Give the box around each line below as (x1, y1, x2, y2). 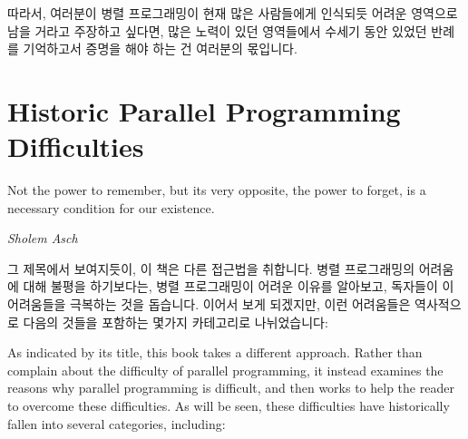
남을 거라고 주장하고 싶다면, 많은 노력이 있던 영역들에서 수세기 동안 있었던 (7, 21, 427, 40)
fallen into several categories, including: (7, 414, 226, 433)
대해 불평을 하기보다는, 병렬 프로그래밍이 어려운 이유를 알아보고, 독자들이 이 (23, 277, 454, 296)
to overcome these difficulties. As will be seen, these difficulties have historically (7, 396, 450, 415)
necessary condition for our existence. (7, 198, 215, 217)
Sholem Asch (7, 229, 78, 248)
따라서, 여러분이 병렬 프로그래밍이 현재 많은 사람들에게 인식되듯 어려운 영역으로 (7, 4, 458, 22)
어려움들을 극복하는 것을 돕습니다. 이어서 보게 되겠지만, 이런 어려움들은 (7, 295, 411, 314)
